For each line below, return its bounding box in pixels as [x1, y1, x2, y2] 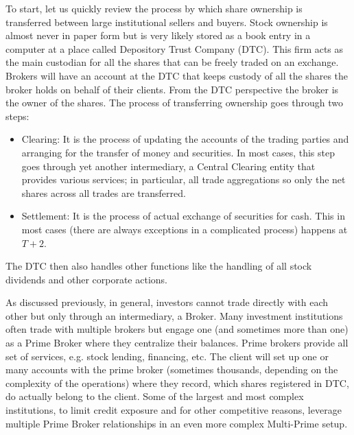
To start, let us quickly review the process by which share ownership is [5, 1, 303, 15]
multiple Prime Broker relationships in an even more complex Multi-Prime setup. [5, 416, 348, 430]
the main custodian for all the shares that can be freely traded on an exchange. [5, 55, 339, 69]
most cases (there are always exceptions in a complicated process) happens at [21, 222, 348, 236]
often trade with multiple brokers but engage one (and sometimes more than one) [5, 322, 349, 336]
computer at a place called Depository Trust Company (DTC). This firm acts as [5, 41, 344, 56]
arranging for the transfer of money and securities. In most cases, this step [21, 145, 335, 159]
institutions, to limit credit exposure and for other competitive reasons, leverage [5, 403, 342, 417]
